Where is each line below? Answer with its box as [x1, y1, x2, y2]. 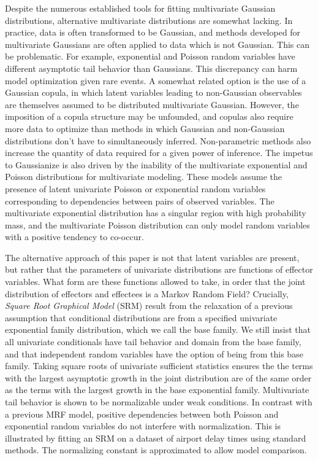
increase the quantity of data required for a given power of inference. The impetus [5, 146, 313, 159]
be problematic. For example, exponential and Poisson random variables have [5, 50, 295, 63]
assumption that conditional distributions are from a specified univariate [5, 311, 278, 324]
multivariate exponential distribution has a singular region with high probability [5, 206, 306, 219]
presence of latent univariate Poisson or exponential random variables [5, 182, 266, 195]
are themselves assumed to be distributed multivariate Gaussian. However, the [5, 98, 299, 111]
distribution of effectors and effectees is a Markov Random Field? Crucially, [5, 287, 289, 300]
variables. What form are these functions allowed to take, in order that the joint [5, 275, 306, 288]
